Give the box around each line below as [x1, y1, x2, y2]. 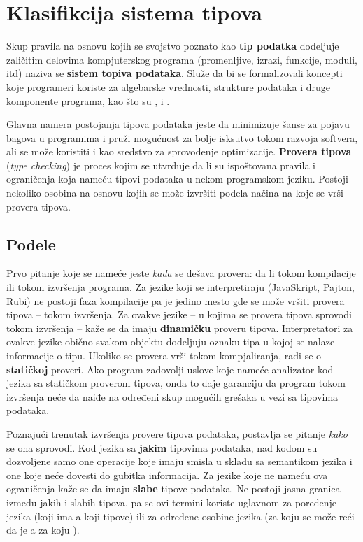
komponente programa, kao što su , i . [6, 93, 170, 108]
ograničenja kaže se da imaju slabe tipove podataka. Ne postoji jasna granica [6, 481, 341, 496]
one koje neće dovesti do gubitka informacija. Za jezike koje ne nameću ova [6, 467, 328, 482]
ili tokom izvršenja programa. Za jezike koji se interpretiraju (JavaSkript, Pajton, [6, 280, 355, 294]
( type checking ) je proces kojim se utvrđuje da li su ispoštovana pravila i [6, 157, 315, 172]
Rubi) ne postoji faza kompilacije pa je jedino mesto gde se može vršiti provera [6, 293, 345, 308]
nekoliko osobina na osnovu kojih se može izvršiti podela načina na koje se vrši [6, 185, 343, 200]
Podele [6, 233, 56, 255]
